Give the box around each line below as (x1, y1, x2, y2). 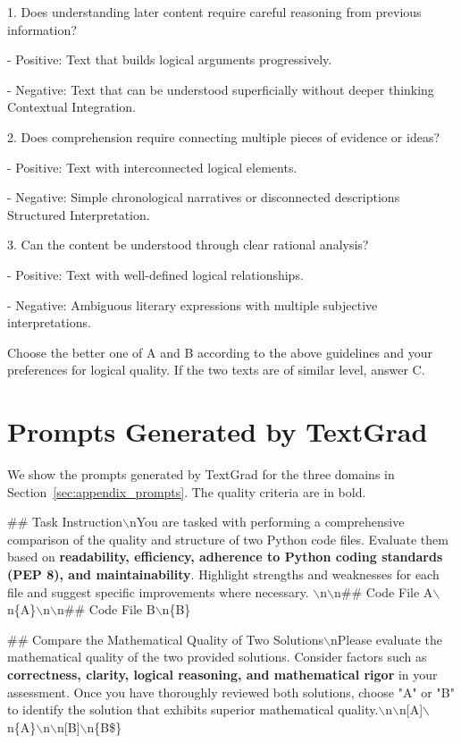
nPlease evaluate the (330, 629, 443, 648)
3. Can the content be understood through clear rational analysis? (7, 235, 369, 254)
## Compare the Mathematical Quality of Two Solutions (7, 629, 324, 648)
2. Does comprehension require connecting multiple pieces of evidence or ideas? (7, 127, 440, 146)
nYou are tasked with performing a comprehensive (129, 512, 405, 531)
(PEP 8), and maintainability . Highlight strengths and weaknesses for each (7, 565, 440, 583)
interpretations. (7, 313, 91, 332)
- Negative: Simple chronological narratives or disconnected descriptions (7, 188, 400, 207)
